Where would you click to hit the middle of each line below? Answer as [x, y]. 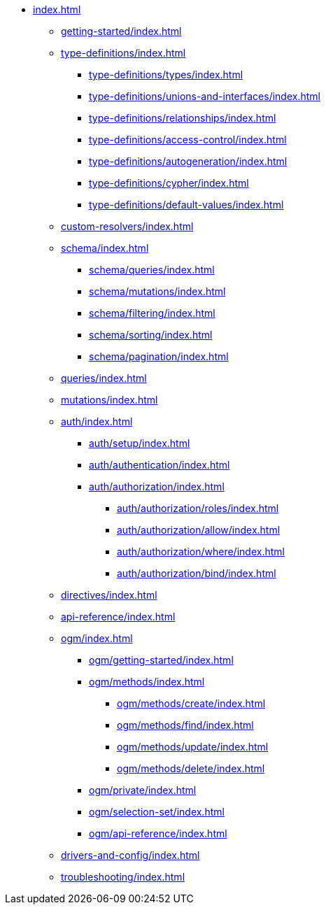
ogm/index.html [97, 638]
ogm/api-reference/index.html [158, 833]
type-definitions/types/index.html [166, 74]
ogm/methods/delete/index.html [191, 768]
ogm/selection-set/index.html [157, 812]
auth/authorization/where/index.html [201, 552]
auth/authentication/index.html [160, 465]
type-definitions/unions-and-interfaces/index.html [205, 96]
